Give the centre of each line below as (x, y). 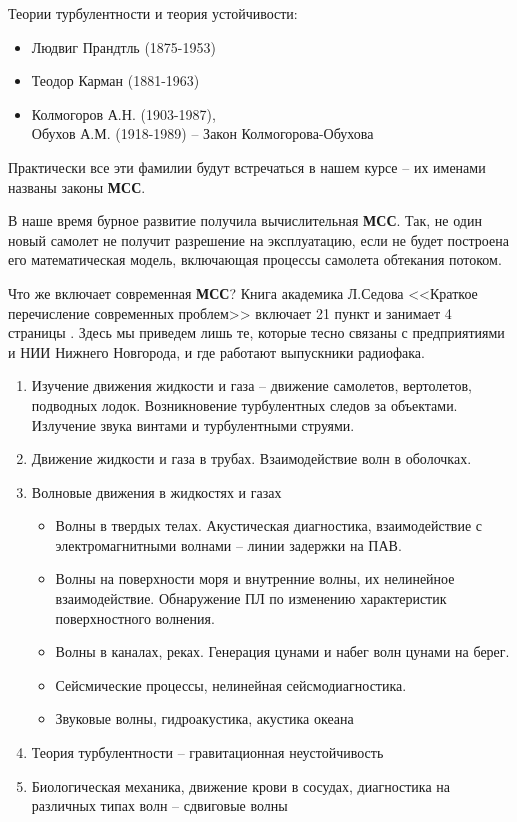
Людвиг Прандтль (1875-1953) (123, 46)
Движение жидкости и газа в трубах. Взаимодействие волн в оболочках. (251, 458)
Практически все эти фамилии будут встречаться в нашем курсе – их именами (247, 166)
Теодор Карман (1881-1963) (115, 80)
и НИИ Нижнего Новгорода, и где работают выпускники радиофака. (216, 351)
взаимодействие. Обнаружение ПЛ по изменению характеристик (251, 598)
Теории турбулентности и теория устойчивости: (153, 13)
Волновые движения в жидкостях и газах (156, 491)
